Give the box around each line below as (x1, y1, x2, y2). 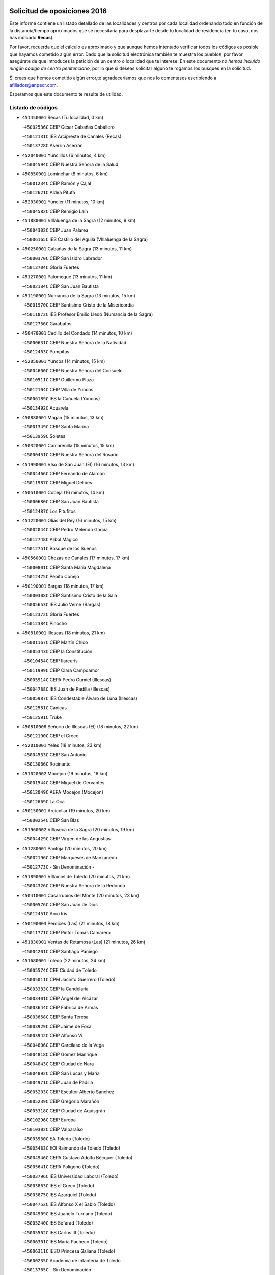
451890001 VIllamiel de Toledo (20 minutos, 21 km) (22, 873, 130, 879)
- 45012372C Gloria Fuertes (22, 611, 79, 617)
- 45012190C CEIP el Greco (22, 732, 79, 739)
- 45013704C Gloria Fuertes (22, 264, 79, 270)
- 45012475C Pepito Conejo (22, 574, 79, 580)
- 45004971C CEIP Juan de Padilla (22, 1079, 93, 1086)
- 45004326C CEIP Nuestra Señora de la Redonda (22, 883, 125, 889)
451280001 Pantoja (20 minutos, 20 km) (22, 845, 107, 851)
